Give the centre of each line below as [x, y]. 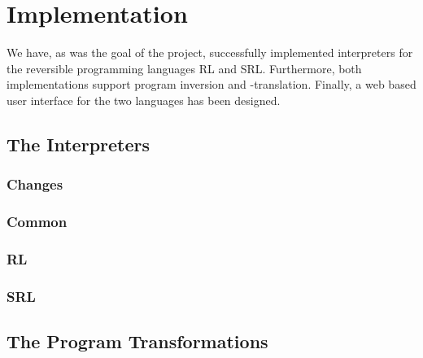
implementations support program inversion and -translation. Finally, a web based [211, 84]
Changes [35, 184]
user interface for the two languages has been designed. [144, 100]
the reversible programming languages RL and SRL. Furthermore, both [184, 68]
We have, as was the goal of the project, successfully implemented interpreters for [210, 52]
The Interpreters [78, 144]
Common [37, 222]
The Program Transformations [137, 341]
